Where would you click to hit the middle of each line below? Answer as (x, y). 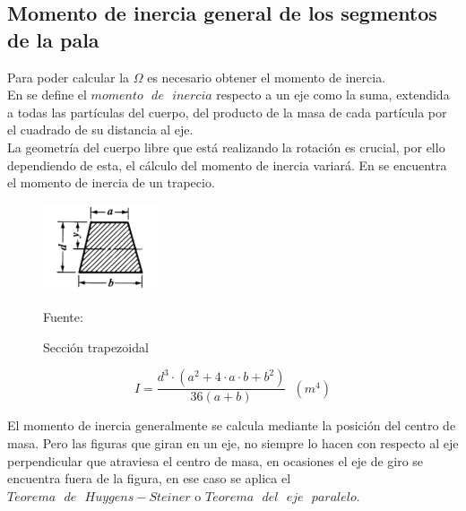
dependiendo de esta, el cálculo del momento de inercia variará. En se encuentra (227, 165)
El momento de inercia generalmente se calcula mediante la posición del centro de (232, 425)
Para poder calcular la (69, 77)
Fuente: (63, 317)
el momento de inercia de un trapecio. (111, 182)
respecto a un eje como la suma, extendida (333, 95)
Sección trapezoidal (96, 346)
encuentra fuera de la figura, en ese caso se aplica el (149, 478)
